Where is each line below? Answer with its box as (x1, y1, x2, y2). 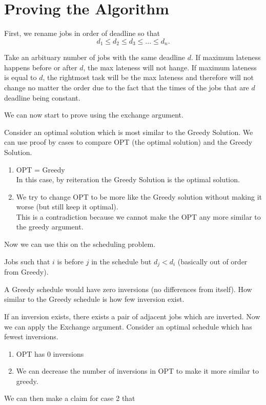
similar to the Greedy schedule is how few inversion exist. (4, 294, 185, 304)
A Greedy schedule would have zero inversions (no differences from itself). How (4, 283, 252, 294)
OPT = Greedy (16, 164, 65, 175)
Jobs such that (4, 256, 50, 266)
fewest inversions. (4, 331, 58, 342)
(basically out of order (177, 256, 248, 266)
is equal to (4, 72, 37, 83)
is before (57, 256, 84, 266)
